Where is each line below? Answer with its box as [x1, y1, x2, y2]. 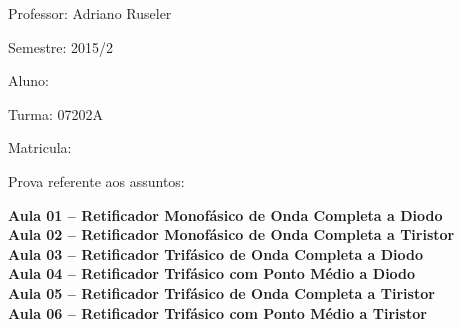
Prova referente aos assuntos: [8, 170, 185, 191]
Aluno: [8, 70, 49, 91]
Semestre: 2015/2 [8, 36, 114, 57]
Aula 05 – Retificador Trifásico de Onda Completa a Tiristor [8, 282, 435, 303]
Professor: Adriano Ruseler [8, 3, 172, 23]
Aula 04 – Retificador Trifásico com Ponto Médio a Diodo [8, 263, 416, 284]
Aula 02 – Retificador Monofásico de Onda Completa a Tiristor [8, 224, 455, 245]
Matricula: [8, 137, 72, 158]
